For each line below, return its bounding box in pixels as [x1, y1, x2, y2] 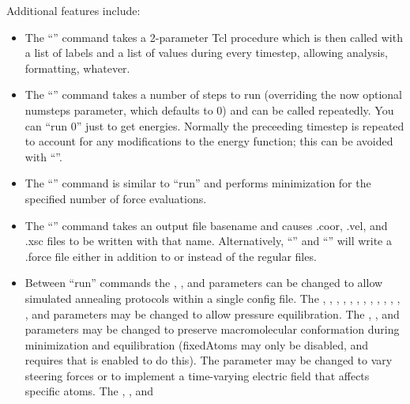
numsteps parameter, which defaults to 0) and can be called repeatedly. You [24, 101, 394, 118]
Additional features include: [6, 2, 141, 18]
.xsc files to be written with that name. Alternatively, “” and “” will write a [24, 232, 392, 249]
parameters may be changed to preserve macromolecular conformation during [24, 321, 400, 338]
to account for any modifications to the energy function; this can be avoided [24, 133, 393, 149]
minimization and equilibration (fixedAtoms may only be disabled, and [24, 336, 369, 353]
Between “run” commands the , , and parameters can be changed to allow [24, 274, 383, 291]
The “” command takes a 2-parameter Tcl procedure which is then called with [24, 28, 403, 45]
